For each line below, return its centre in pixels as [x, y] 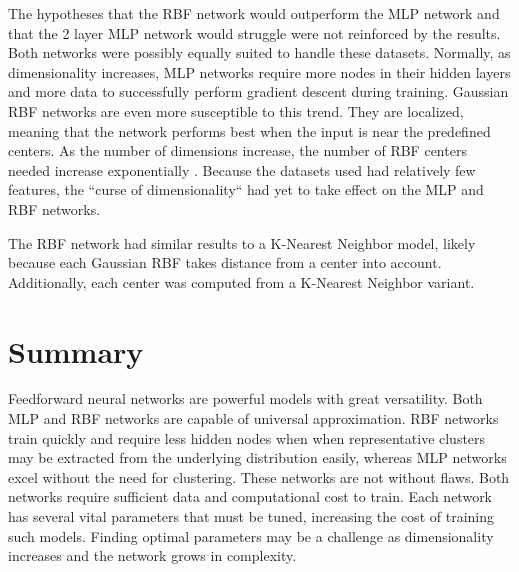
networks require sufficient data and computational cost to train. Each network [250, 496]
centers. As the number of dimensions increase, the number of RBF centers [237, 150]
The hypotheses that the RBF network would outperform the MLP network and [254, 13]
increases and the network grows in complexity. [152, 555]
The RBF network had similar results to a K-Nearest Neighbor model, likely [242, 242]
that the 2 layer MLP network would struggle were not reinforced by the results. [254, 32]
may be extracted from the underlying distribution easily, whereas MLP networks [257, 457]
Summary [76, 350]
